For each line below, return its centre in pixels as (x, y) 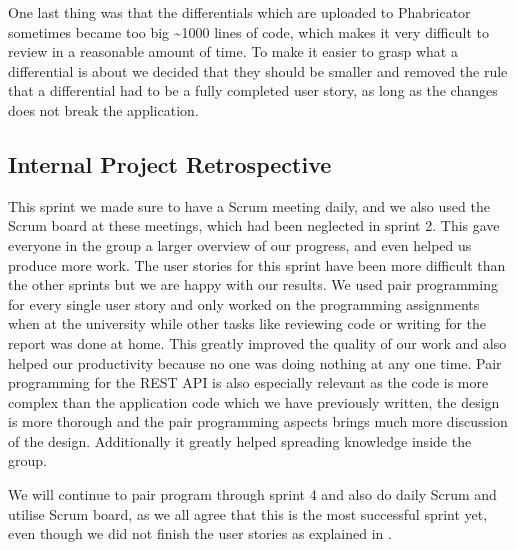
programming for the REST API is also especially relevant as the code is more (248, 382)
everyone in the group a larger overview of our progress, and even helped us (240, 244)
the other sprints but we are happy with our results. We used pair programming (253, 284)
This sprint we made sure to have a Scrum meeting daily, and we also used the (249, 205)
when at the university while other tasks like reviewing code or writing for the (247, 323)
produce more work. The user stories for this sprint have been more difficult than (257, 264)
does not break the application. (103, 109)
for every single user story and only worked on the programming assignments (244, 303)
